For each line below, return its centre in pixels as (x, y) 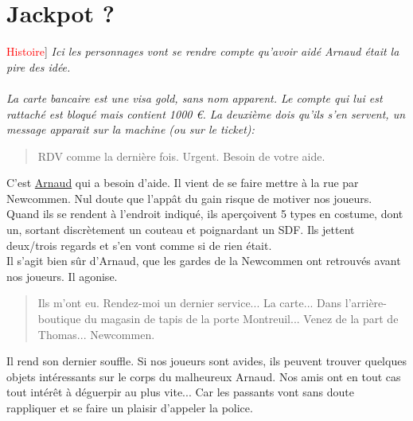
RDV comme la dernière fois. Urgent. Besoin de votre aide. (181, 156)
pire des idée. (39, 66)
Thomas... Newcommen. (96, 334)
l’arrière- (366, 303)
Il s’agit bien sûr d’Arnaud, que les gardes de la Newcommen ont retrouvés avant (204, 261)
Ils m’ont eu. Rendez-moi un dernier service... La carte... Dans (190, 303)
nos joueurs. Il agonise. (62, 276)
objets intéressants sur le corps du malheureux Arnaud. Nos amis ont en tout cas (204, 376)
